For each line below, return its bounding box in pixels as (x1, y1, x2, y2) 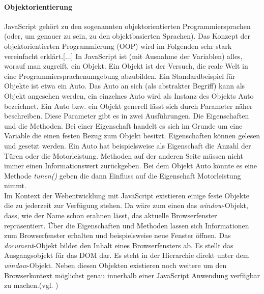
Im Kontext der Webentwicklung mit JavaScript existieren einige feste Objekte (4, 190, 249, 200)
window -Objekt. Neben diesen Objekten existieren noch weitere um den (4, 260, 227, 271)
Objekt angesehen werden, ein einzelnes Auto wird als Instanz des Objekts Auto (4, 90, 254, 101)
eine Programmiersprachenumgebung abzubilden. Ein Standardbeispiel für (4, 70, 236, 81)
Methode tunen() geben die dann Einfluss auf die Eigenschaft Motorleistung (4, 170, 241, 181)
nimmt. (4, 180, 26, 191)
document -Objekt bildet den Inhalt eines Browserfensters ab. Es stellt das (4, 240, 233, 250)
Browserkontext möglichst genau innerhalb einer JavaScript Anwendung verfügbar (4, 270, 260, 280)
